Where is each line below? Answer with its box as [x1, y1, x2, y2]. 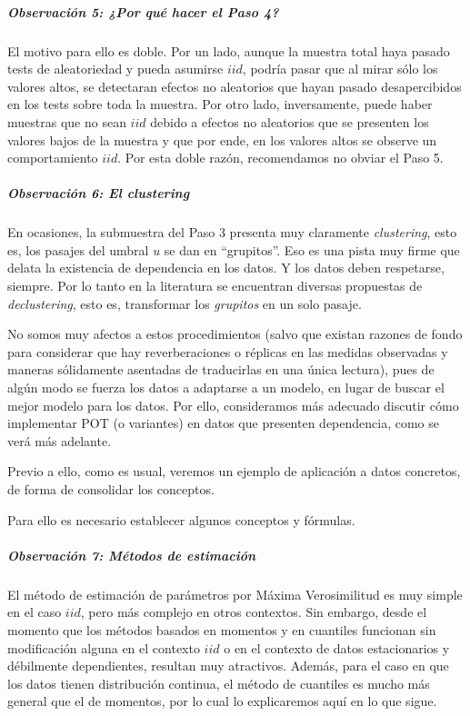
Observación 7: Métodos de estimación [7, 545, 256, 564]
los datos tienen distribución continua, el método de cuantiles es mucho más [7, 673, 430, 692]
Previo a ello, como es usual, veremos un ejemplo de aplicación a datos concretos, [7, 462, 461, 481]
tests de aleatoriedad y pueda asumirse [7, 59, 224, 78]
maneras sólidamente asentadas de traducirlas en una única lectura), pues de [7, 360, 435, 379]
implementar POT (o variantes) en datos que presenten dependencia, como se [7, 413, 440, 433]
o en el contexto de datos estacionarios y [224, 638, 450, 657]
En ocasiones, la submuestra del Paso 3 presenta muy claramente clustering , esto [7, 223, 457, 242]
